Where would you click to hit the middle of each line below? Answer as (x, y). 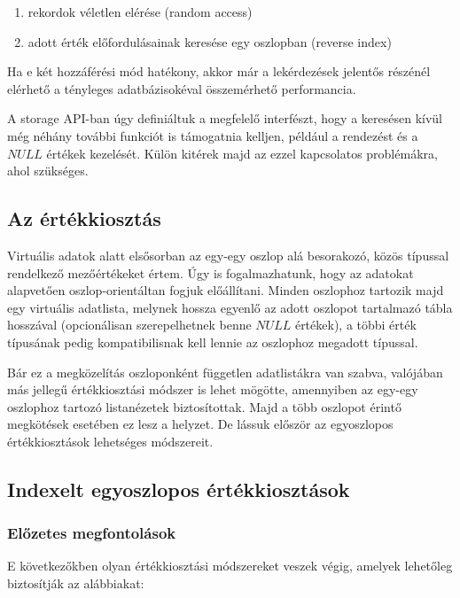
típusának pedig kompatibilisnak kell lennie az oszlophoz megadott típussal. (213, 342)
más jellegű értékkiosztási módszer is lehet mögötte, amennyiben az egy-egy (213, 389)
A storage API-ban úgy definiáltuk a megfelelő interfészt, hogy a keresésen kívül (225, 118)
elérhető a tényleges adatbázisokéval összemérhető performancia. (182, 88)
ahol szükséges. (48, 171)
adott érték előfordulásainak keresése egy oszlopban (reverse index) (210, 41)
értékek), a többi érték (355, 325)
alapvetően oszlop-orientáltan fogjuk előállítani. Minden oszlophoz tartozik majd (226, 290)
